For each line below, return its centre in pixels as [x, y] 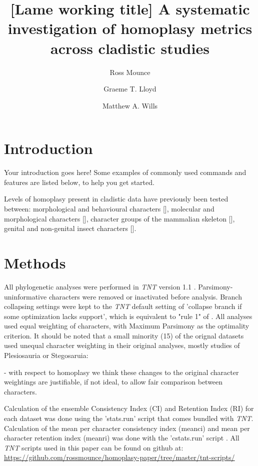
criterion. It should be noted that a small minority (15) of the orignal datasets [124, 335]
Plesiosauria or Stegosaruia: [46, 355]
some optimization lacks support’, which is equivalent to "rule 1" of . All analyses [128, 316]
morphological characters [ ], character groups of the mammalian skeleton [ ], [119, 218]
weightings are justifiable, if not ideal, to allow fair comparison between [113, 382]
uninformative [25, 296]
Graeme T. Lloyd [130, 89]
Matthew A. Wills [130, 105]
